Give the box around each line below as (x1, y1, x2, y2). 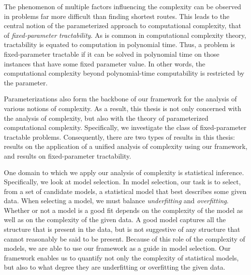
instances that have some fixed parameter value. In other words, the (4, 58, 206, 68)
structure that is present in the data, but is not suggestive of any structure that (4, 224, 240, 234)
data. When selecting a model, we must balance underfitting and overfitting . (4, 195, 229, 206)
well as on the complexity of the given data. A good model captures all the (4, 214, 226, 225)
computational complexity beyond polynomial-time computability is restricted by (4, 68, 245, 78)
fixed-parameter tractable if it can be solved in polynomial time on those (4, 49, 220, 59)
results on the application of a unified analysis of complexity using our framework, (4, 141, 248, 151)
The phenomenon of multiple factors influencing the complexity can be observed (4, 1, 241, 11)
